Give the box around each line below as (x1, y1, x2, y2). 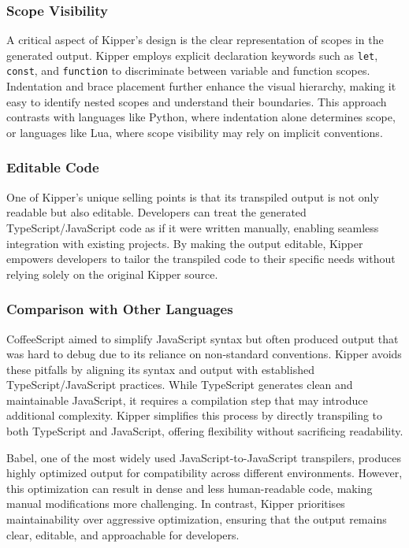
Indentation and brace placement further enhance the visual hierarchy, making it (6, 78, 396, 94)
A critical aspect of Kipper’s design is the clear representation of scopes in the (6, 31, 384, 48)
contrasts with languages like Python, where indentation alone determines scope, (6, 109, 396, 125)
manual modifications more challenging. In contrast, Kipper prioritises (6, 495, 345, 512)
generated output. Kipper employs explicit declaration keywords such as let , (6, 46, 378, 63)
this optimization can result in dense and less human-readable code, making (6, 479, 373, 496)
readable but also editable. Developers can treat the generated (6, 204, 307, 220)
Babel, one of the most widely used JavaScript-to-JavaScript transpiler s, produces (6, 449, 401, 465)
